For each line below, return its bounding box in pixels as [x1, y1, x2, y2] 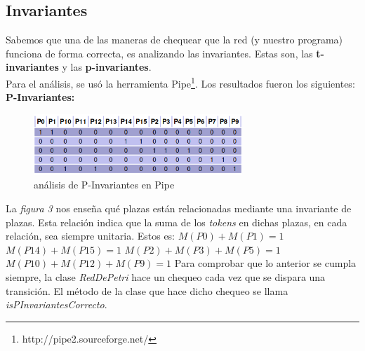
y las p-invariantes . [62, 60, 152, 74]
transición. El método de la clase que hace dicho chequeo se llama [6, 283, 288, 298]
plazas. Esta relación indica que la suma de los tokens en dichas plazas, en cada [6, 214, 347, 229]
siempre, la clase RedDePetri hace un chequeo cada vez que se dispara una [6, 269, 326, 284]
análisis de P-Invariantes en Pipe [34, 177, 175, 192]
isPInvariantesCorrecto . [6, 297, 107, 312]
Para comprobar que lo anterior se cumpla [174, 256, 357, 270]
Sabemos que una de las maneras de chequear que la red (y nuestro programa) [6, 32, 343, 47]
